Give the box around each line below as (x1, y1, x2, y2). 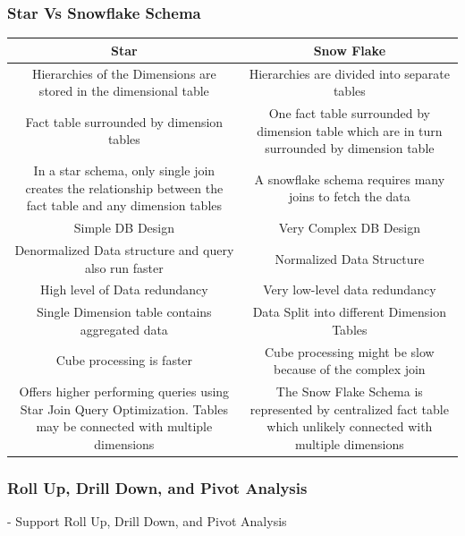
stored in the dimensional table (38, 81, 209, 100)
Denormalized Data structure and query (14, 240, 234, 259)
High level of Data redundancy (40, 280, 208, 299)
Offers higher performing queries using (19, 382, 230, 401)
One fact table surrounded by (268, 104, 430, 122)
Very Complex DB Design (278, 218, 420, 237)
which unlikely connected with (266, 417, 433, 436)
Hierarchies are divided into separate (249, 64, 450, 82)
